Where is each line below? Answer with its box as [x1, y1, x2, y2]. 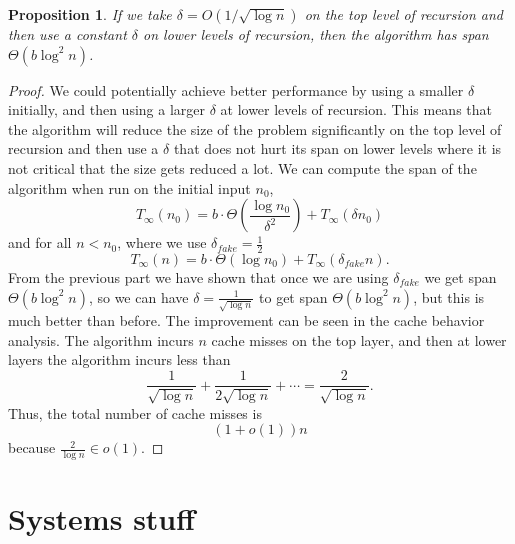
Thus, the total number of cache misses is [8, 402, 262, 423]
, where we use [117, 232, 207, 253]
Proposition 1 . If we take [8, 4, 172, 24]
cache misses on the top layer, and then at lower [211, 329, 507, 350]
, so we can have [88, 286, 189, 307]
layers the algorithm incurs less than [8, 349, 231, 370]
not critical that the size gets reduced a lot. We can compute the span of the [8, 157, 477, 178]
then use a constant [8, 24, 127, 44]
